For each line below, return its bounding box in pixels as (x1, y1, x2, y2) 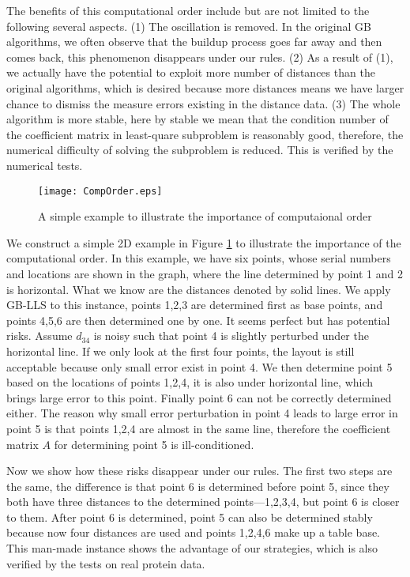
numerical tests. (6, 157, 83, 173)
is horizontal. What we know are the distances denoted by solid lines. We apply (6, 281, 391, 297)
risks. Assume (6, 327, 73, 344)
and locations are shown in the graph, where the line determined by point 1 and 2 (6, 265, 403, 281)
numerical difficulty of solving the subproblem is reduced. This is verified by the (6, 141, 393, 158)
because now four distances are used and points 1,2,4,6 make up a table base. (6, 524, 381, 541)
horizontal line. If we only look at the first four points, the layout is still (6, 342, 355, 359)
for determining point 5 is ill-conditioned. (54, 436, 254, 452)
